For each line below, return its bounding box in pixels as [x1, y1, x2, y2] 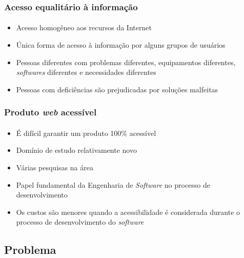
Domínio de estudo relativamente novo [16, 145, 137, 155]
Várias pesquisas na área [16, 162, 93, 173]
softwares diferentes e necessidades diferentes [16, 67, 156, 77]
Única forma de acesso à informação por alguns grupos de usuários [16, 39, 226, 50]
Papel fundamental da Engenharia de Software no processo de [16, 179, 211, 190]
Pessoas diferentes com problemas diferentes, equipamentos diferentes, [16, 56, 236, 67]
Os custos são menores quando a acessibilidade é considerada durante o [16, 206, 240, 217]
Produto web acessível [4, 106, 97, 118]
